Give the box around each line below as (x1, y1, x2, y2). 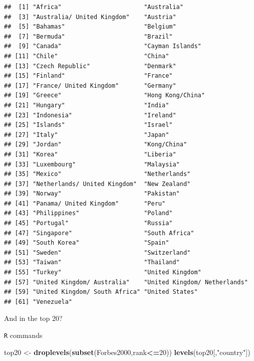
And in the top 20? (4, 313, 63, 323)
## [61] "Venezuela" (4, 298, 73, 305)
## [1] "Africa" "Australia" (4, 4, 183, 11)
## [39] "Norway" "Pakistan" (4, 190, 180, 198)
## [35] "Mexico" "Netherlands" (4, 170, 191, 178)
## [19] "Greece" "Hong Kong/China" (4, 92, 205, 99)
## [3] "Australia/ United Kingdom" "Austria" (4, 13, 176, 21)
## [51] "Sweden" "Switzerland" (4, 249, 191, 256)
